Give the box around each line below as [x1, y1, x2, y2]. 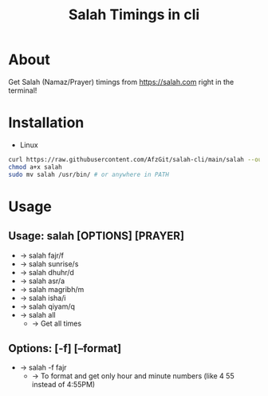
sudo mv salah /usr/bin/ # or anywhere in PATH [8, 170, 170, 178]
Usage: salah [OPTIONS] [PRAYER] [8, 230, 185, 243]
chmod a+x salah [8, 162, 62, 171]
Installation [8, 114, 85, 132]
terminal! [8, 86, 37, 95]
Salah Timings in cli [68, 6, 200, 24]
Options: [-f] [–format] [8, 342, 122, 355]
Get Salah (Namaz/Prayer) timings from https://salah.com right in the [8, 77, 235, 86]
